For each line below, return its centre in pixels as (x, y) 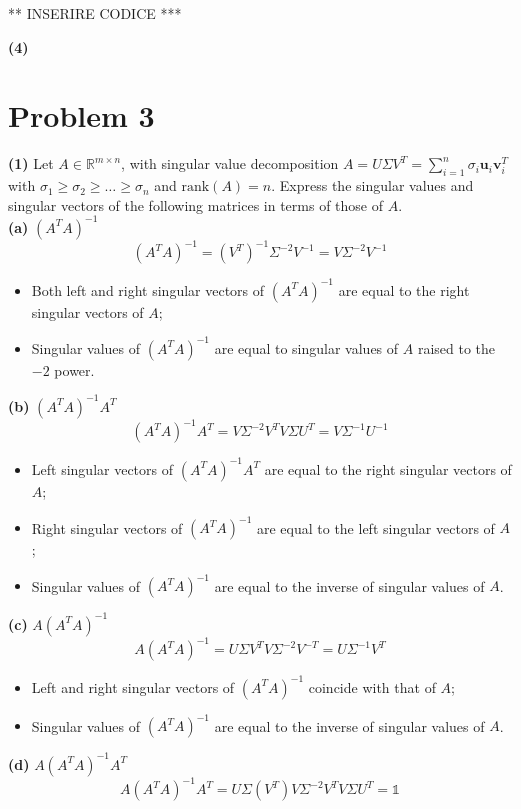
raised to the (456, 347)
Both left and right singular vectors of (148, 289)
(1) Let (31, 163)
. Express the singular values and (372, 185)
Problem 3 (81, 115)
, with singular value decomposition (230, 163)
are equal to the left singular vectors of (375, 527)
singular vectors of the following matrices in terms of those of (196, 204)
